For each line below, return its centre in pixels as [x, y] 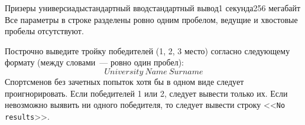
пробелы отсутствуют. [44, 31]
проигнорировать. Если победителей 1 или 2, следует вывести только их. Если [146, 93]
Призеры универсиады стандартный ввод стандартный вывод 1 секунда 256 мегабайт [153, 8]
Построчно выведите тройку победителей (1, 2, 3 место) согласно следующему [147, 50]
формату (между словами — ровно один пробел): [95, 62]
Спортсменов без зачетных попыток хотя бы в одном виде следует [124, 81]
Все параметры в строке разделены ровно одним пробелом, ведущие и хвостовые [151, 19]
